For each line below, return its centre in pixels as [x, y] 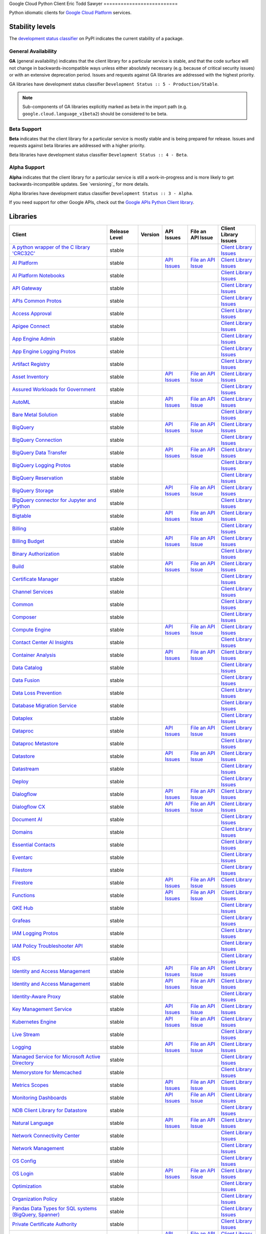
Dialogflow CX [29, 807]
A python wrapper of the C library [51, 247]
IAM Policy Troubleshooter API [48, 946]
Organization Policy [35, 1198]
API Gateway [27, 288]
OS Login [23, 1173]
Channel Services [33, 591]
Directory [23, 1063]
